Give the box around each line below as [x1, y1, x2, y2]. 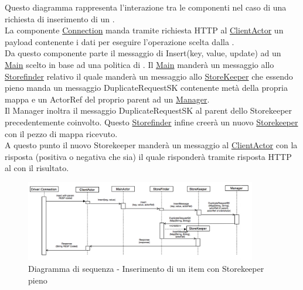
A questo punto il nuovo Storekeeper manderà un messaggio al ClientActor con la [5, 139, 298, 151]
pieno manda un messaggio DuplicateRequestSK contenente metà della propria [5, 81, 288, 94]
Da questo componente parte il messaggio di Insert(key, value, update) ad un [5, 47, 281, 59]
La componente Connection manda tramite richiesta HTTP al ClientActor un [5, 24, 284, 36]
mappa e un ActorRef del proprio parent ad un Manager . [5, 93, 210, 105]
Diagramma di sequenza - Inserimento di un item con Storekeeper [28, 262, 264, 274]
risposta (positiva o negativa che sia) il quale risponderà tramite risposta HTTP [5, 150, 292, 162]
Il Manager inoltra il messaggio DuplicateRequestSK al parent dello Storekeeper [5, 104, 292, 117]
